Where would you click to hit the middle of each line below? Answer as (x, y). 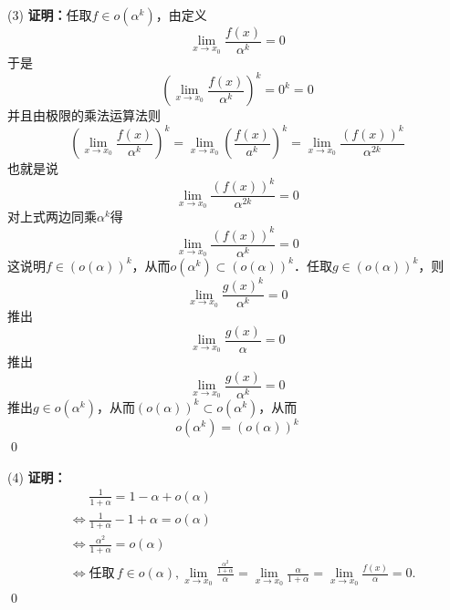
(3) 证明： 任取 (50, 15)
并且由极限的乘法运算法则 (84, 115)
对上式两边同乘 (52, 217)
